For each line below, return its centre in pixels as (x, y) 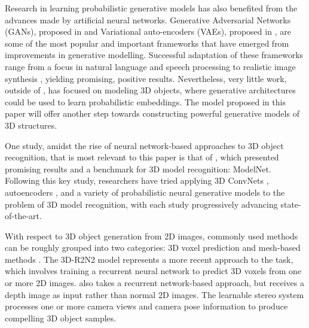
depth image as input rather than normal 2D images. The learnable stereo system (154, 294)
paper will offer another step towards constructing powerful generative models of (152, 113)
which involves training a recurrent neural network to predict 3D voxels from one (153, 271)
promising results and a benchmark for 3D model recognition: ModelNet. (138, 168)
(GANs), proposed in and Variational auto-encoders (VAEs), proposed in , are (148, 31)
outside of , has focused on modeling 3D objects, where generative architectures (150, 90)
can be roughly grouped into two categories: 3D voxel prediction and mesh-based (153, 247)
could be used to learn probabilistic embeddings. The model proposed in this (145, 101)
